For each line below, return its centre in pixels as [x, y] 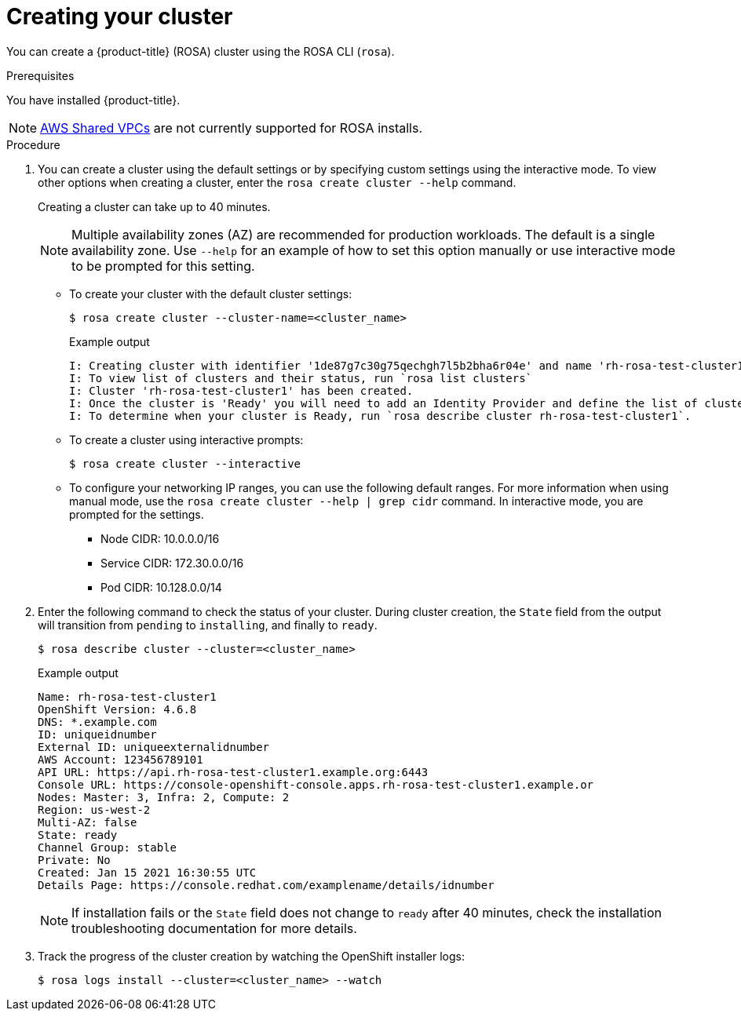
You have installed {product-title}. [93, 100]
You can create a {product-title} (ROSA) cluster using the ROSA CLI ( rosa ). [201, 51]
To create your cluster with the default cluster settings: [211, 293]
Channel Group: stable [108, 847]
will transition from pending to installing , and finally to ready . [208, 625]
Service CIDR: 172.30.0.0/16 [172, 563]
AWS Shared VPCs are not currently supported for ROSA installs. [232, 128]
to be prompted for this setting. [163, 266]
